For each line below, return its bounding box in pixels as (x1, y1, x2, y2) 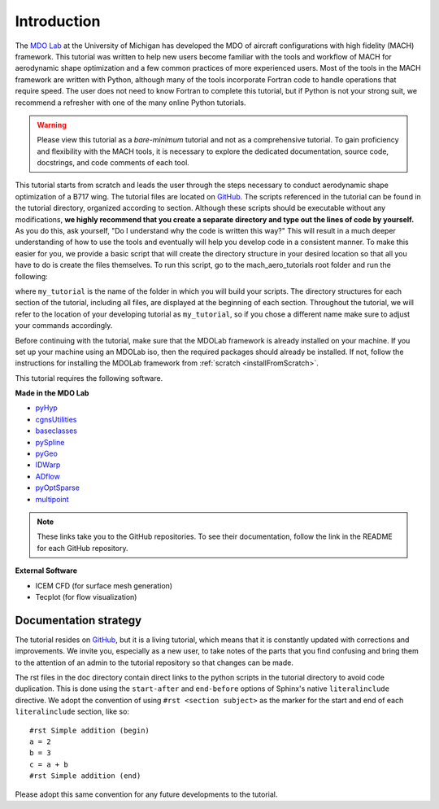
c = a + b (29, 759, 68, 769)
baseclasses (35, 426, 77, 435)
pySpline (35, 437, 65, 447)
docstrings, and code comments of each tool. (37, 158, 190, 168)
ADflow (35, 471, 60, 481)
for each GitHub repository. (37, 543, 128, 553)
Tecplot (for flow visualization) (35, 592, 137, 601)
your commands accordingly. (15, 321, 113, 330)
